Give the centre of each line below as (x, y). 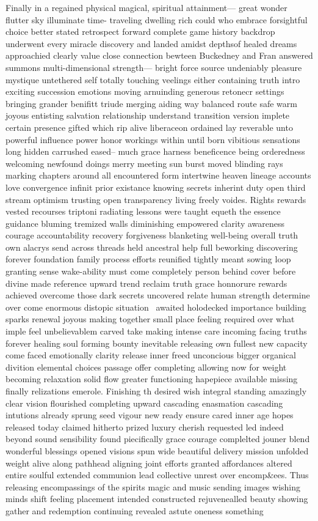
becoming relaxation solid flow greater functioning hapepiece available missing (152, 379)
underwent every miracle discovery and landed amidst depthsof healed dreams (151, 43)
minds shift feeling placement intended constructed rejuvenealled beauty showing (157, 499)
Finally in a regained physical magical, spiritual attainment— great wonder (146, 7)
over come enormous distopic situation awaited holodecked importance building (156, 307)
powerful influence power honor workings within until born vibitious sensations (153, 139)
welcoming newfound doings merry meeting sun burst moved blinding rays (144, 163)
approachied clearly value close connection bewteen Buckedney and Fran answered (159, 55)
